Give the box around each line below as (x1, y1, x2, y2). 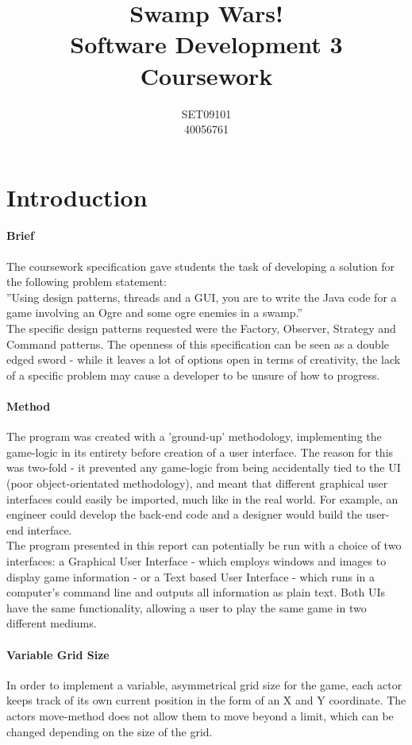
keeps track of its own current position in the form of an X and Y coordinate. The (6, 692, 406, 708)
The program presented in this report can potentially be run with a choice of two (6, 537, 402, 554)
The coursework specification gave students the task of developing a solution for (6, 257, 395, 274)
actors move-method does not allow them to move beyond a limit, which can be (6, 707, 394, 724)
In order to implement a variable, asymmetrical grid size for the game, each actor (6, 676, 402, 693)
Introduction (6, 180, 148, 213)
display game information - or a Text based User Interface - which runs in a (6, 568, 375, 585)
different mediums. (6, 615, 97, 631)
